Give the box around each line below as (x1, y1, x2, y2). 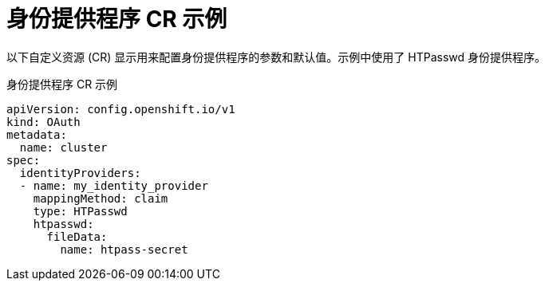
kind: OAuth (6, 115, 81, 128)
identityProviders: (19, 166, 141, 179)
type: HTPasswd (33, 204, 128, 218)
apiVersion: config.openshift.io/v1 (6, 102, 235, 116)
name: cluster (19, 140, 108, 154)
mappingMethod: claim (33, 191, 168, 205)
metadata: (6, 128, 67, 141)
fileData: (46, 230, 108, 243)
